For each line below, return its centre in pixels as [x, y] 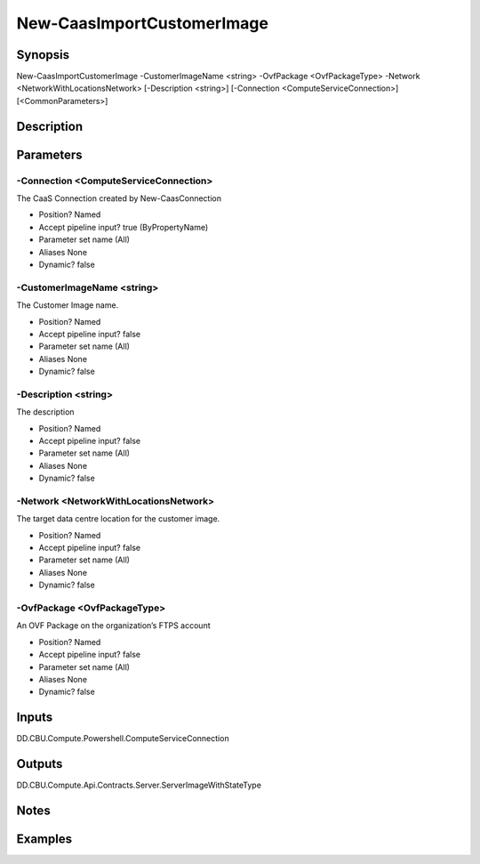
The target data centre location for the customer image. [118, 519]
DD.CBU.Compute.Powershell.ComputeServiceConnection [123, 739]
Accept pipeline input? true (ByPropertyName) [124, 227]
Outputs [40, 764]
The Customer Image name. [68, 305]
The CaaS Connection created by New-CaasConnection [119, 198]
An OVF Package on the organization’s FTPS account [113, 626]
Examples [44, 839]
